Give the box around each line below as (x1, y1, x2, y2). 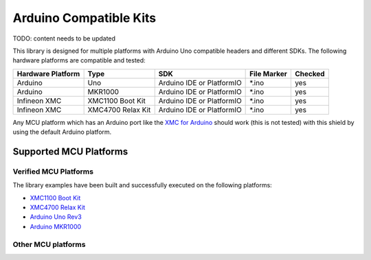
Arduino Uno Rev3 (30, 213, 82, 221)
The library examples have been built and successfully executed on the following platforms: (12, 181, 273, 189)
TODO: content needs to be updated (12, 34, 116, 43)
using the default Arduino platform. (12, 128, 112, 137)
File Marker (249, 69, 288, 78)
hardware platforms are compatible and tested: (12, 56, 146, 64)
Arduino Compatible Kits (12, 10, 157, 25)
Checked (294, 69, 326, 78)
